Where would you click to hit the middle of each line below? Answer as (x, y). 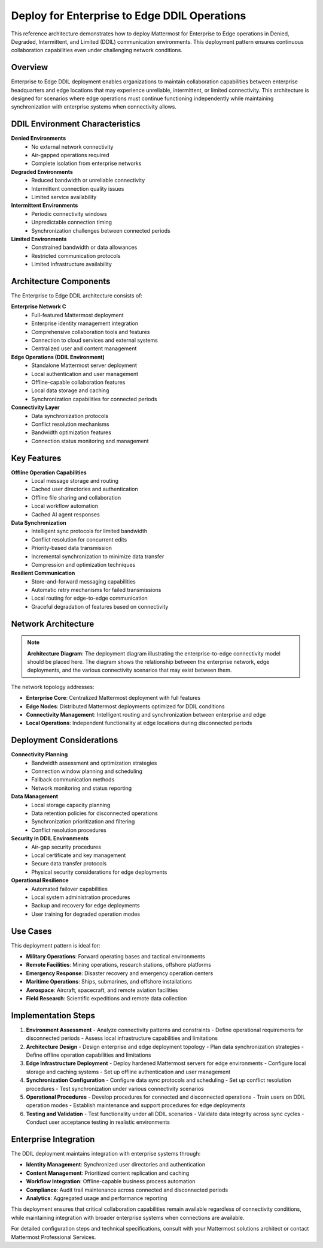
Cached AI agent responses (65, 514)
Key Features (36, 458)
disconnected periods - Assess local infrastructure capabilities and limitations (122, 1038)
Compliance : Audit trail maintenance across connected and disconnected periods (127, 1190)
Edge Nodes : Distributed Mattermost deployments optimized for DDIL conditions (125, 706)
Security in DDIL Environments (50, 838)
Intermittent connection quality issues (78, 188)
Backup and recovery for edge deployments (86, 906)
